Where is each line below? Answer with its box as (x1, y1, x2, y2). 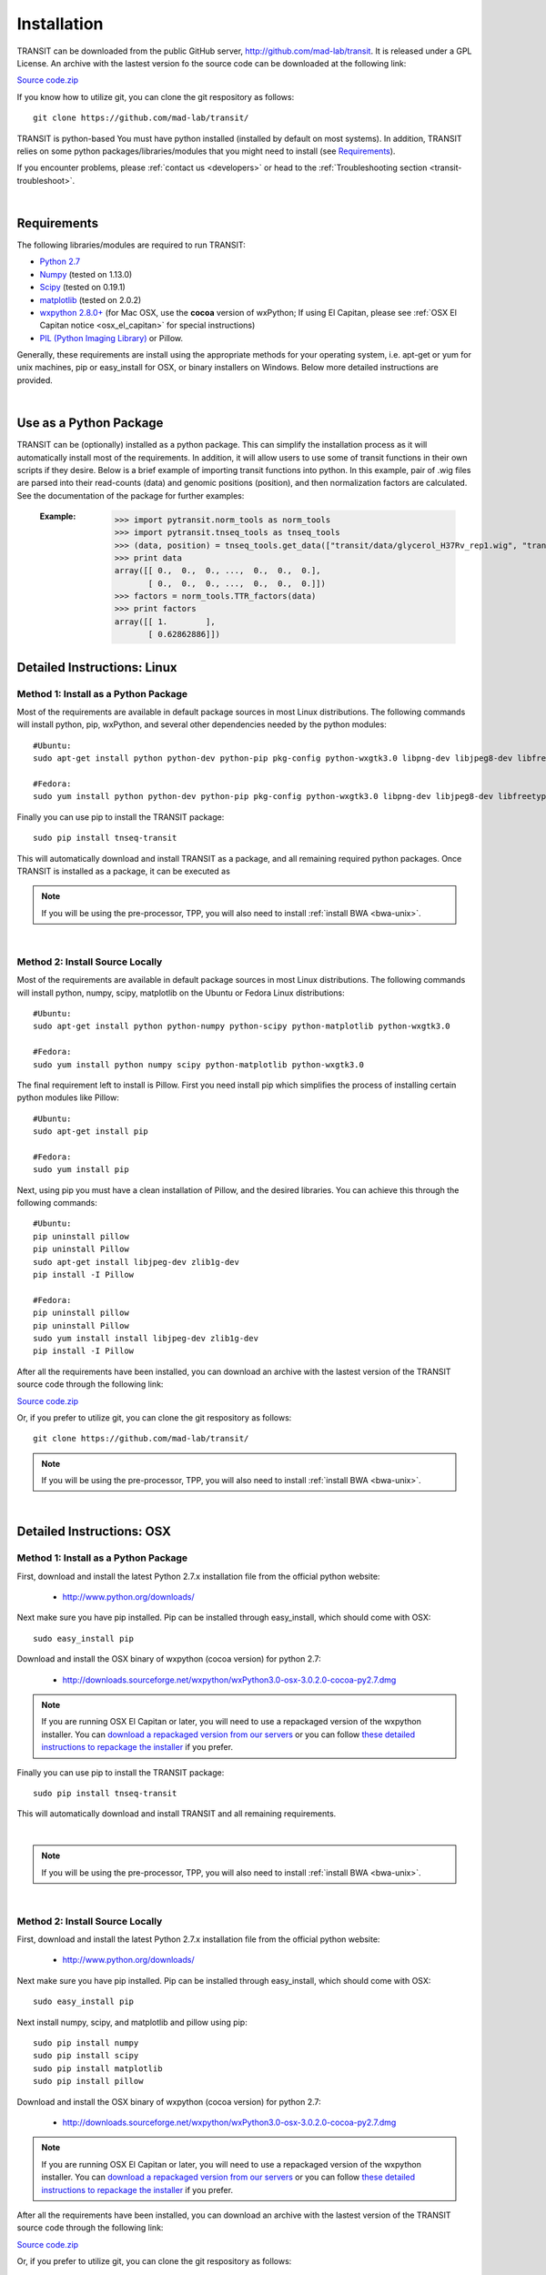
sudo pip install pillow (33, 2076, 144, 2087)
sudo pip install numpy (33, 2037, 139, 2047)
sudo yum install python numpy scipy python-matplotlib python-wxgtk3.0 (33, 1059, 364, 1069)
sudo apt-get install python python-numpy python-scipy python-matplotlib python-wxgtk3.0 (33, 1021, 450, 1032)
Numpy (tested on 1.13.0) (39, 268, 133, 279)
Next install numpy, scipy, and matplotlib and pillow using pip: (16, 2017, 248, 2027)
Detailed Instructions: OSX (16, 1524, 172, 1540)
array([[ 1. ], (114, 616, 216, 627)
